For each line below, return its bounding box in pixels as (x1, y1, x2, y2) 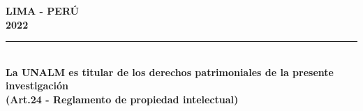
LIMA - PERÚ (6, 3, 79, 17)
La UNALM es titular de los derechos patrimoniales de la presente (6, 64, 334, 79)
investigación (6, 78, 68, 93)
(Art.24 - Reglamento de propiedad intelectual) (6, 91, 239, 106)
